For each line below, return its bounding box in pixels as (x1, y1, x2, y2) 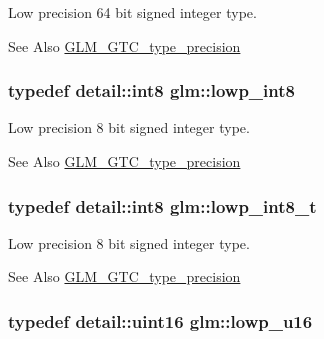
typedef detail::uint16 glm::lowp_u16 (8, 308, 313, 333)
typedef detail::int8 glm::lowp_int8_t (8, 193, 317, 218)
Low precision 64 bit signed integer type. (8, 2, 257, 22)
